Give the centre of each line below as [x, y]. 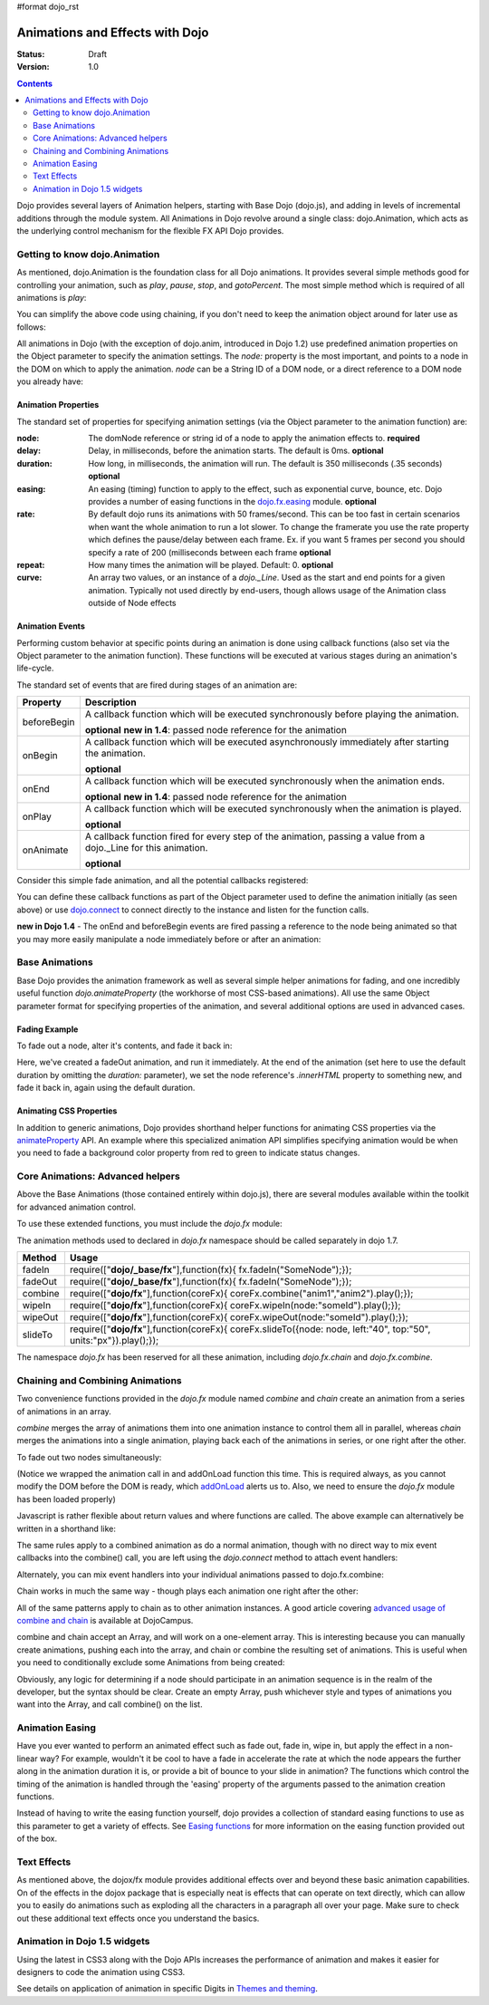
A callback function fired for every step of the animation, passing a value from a [255, 836]
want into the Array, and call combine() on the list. [110, 1704]
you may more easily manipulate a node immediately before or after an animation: [169, 939]
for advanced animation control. [76, 1207]
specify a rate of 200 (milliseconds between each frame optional [210, 552]
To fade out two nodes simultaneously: [89, 1457]
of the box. [37, 1838]
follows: [31, 327]
